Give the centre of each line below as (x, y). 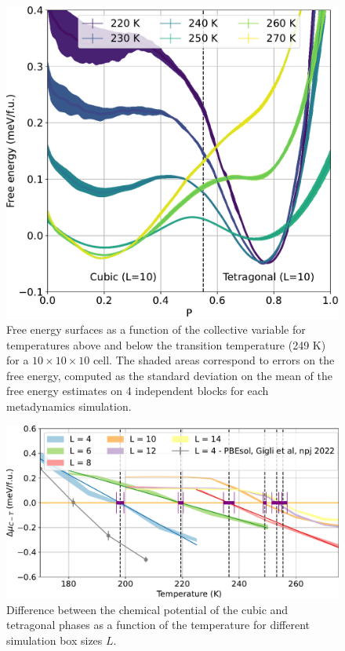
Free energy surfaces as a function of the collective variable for (156, 329)
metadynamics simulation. (69, 406)
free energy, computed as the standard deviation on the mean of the (169, 375)
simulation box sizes (54, 640)
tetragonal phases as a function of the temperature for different (158, 625)
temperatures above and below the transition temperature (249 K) (166, 344)
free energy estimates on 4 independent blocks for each (138, 391)
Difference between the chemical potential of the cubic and (147, 609)
